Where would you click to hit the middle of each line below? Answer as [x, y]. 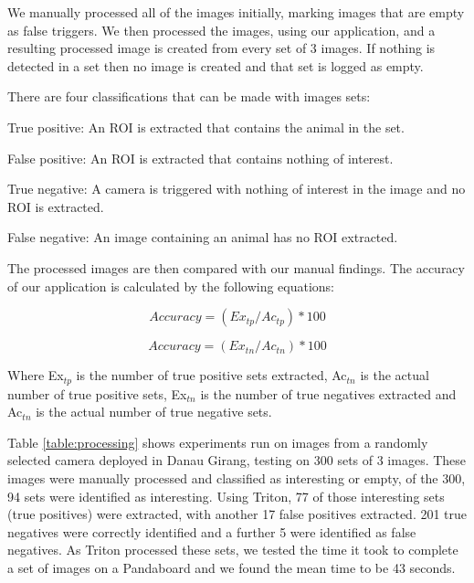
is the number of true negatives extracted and [328, 393]
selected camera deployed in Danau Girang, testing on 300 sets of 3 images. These [237, 460]
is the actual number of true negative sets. [154, 412]
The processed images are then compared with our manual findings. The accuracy [236, 267]
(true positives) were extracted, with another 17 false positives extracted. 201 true [237, 514]
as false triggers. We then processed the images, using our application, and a [221, 30]
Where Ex [36, 375]
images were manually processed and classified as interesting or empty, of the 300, [237, 477]
